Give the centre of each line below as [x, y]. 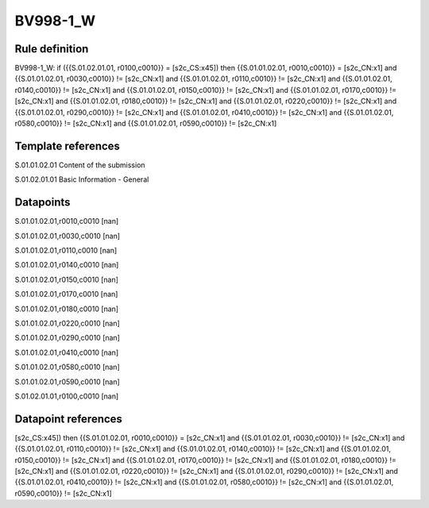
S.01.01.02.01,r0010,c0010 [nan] [67, 221]
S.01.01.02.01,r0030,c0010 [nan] [68, 236]
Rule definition [52, 49]
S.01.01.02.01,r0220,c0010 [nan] [68, 323]
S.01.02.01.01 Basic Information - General [82, 179]
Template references [68, 146]
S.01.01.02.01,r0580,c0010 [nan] [67, 367]
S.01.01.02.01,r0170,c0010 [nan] [66, 294]
